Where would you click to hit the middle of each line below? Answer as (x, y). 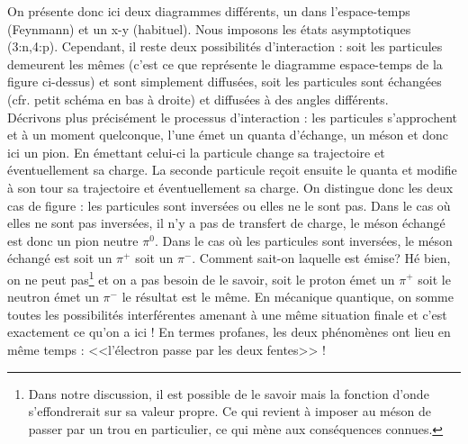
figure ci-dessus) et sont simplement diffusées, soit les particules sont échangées (225, 82)
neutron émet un (53, 297)
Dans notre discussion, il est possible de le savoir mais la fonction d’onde (229, 393)
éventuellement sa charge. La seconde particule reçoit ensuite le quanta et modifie (232, 170)
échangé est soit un (60, 258)
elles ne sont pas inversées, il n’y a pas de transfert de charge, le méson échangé (226, 223)
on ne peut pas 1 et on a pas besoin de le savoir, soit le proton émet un (201, 277)
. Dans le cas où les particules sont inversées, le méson (303, 240)
